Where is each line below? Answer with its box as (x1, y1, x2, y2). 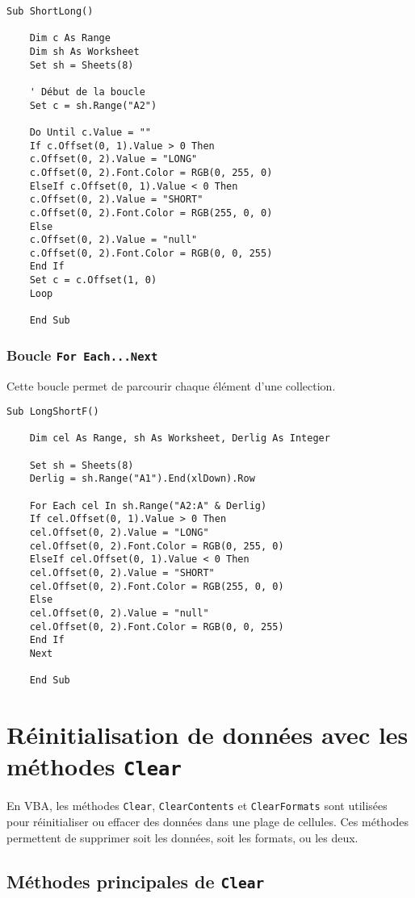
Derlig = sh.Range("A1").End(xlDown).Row (29, 473, 255, 485)
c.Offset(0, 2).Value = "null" (29, 234, 198, 246)
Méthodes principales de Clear (6, 868, 265, 893)
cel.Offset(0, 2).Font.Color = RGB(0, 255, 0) (29, 540, 284, 552)
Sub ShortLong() (6, 6, 94, 17)
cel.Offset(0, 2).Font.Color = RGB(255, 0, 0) (29, 580, 284, 592)
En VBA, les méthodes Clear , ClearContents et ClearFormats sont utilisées (6, 797, 388, 814)
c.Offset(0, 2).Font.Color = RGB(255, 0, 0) (29, 207, 273, 219)
